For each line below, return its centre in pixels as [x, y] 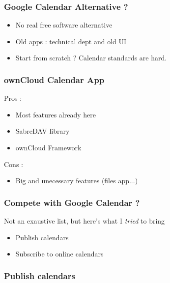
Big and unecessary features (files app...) [77, 181]
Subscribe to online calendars [59, 254]
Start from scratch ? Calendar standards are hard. [91, 58]
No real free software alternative [64, 25]
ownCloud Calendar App [54, 79]
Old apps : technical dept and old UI [71, 41]
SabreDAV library [42, 131]
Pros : [13, 98]
